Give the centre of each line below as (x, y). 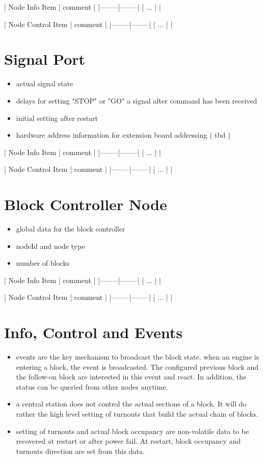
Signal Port (45, 59)
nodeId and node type (50, 246)
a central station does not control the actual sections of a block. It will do (131, 404)
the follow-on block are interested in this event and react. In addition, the (131, 377)
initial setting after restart (57, 118)
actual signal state (45, 83)
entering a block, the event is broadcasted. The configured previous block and (137, 366)
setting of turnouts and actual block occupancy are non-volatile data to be (133, 431)
